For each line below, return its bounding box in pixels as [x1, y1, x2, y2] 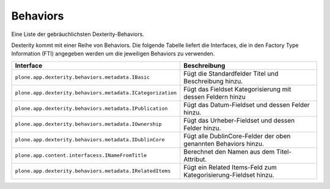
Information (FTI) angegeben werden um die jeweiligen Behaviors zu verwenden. [11, 50, 215, 57]
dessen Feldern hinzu [183, 92, 246, 101]
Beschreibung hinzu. [183, 77, 243, 85]
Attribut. [183, 155, 207, 163]
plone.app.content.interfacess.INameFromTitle [15, 152, 147, 159]
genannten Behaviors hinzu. [183, 139, 264, 148]
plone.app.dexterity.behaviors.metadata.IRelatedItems [15, 168, 171, 174]
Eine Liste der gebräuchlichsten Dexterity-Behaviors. [11, 30, 145, 38]
